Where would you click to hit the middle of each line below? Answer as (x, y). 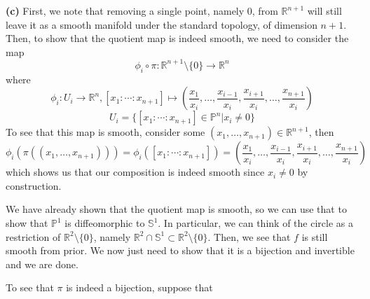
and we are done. (42, 264)
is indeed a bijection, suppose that (139, 287)
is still (315, 236)
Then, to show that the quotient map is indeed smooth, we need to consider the (177, 38)
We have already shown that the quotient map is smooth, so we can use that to (176, 209)
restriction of (33, 236)
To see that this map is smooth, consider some (105, 132)
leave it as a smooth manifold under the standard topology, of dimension (162, 24)
